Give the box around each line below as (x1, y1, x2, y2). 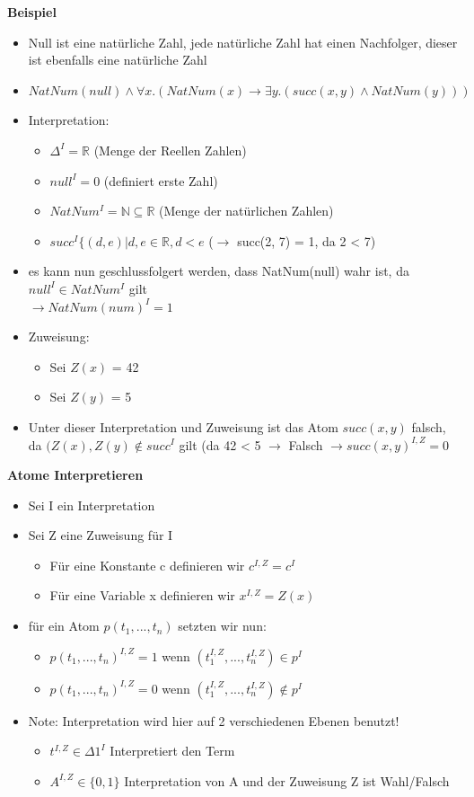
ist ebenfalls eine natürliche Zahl (28, 50, 207, 69)
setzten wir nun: (178, 616, 267, 635)
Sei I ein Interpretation (28, 495, 155, 514)
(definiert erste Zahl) (103, 171, 218, 190)
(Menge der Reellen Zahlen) (93, 140, 247, 159)
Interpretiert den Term (110, 741, 235, 760)
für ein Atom (28, 616, 100, 635)
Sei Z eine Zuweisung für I (28, 526, 173, 545)
